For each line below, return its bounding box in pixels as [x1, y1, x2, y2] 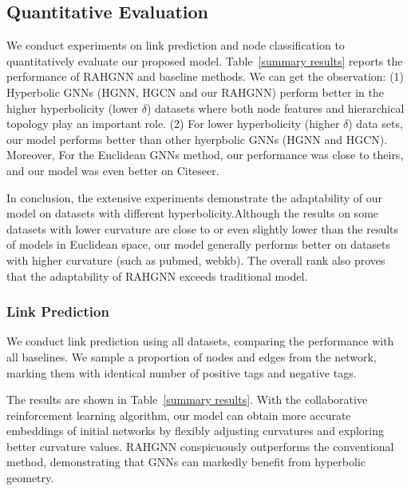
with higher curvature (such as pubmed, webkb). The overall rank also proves [6, 251, 385, 268]
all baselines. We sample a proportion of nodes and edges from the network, [6, 348, 377, 365]
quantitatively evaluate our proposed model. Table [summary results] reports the [6, 52, 403, 69]
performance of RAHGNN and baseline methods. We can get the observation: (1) [6, 68, 405, 85]
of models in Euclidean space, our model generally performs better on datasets [6, 236, 391, 253]
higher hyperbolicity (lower [6, 99, 139, 116]
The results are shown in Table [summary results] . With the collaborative [6, 391, 368, 408]
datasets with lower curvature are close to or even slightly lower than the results [6, 220, 399, 237]
